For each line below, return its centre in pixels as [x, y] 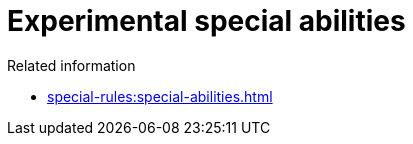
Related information [71, 65]
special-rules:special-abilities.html [160, 96]
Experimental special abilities [206, 21]
